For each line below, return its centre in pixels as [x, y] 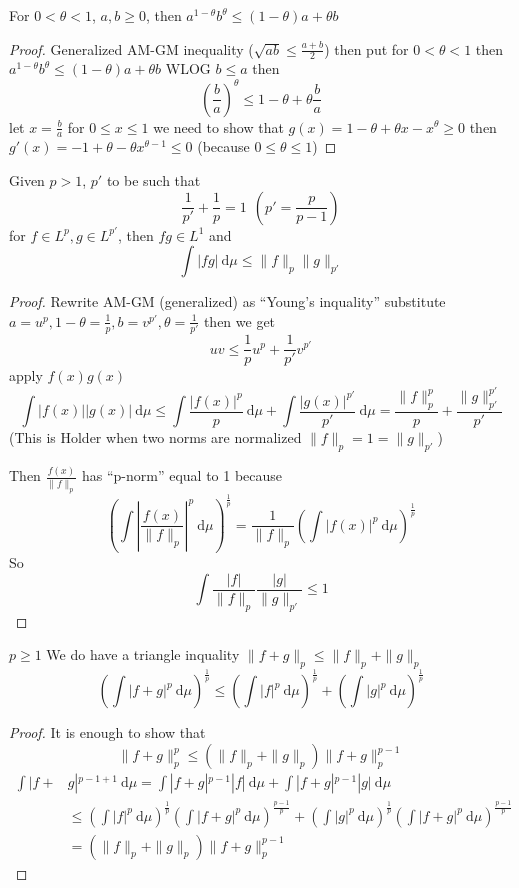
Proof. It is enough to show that [107, 732]
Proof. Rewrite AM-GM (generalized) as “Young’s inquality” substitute [227, 301]
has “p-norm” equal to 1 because [182, 475]
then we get [239, 320]
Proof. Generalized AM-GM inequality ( [131, 48]
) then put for [366, 48]
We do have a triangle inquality [143, 654]
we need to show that [218, 126]
